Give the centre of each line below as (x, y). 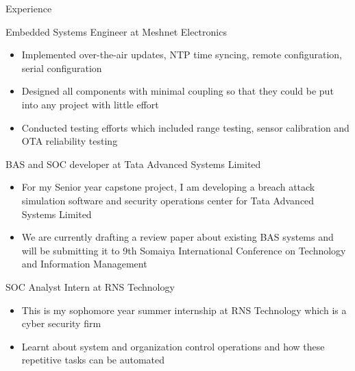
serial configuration (62, 68)
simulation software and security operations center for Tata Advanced (168, 200)
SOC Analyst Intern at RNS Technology (90, 286)
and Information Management (84, 264)
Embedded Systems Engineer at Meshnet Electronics (116, 31)
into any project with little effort (90, 104)
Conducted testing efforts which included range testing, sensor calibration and (185, 127)
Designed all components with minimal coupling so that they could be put (177, 91)
